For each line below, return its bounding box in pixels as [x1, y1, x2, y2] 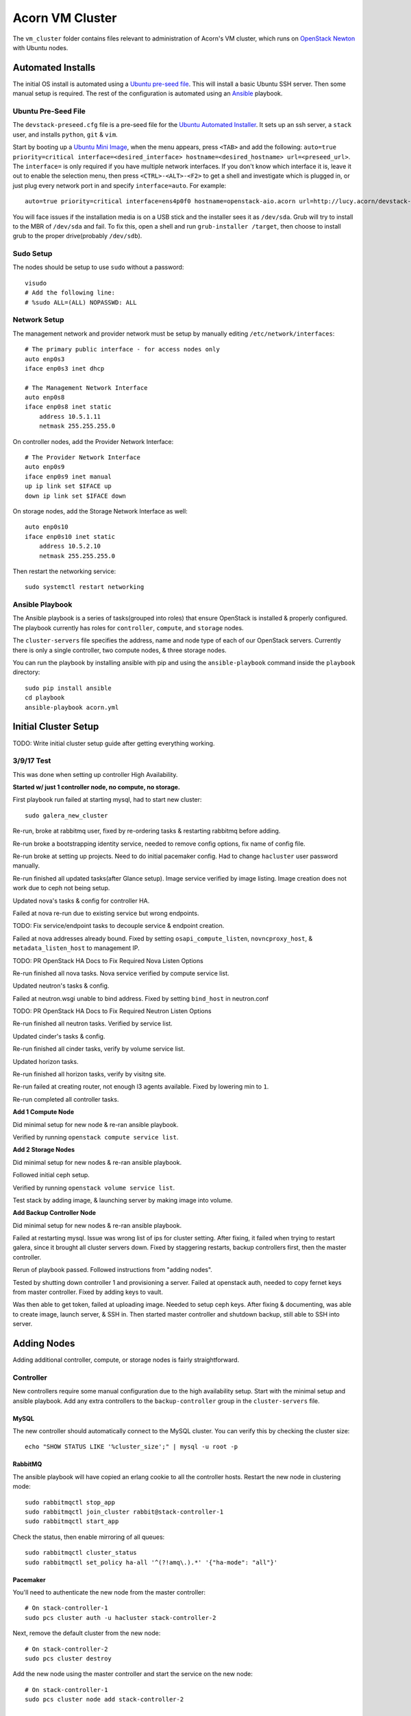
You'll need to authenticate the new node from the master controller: [12, 1588, 206, 1596]
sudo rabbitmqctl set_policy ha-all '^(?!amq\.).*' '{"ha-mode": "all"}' [25, 1558, 278, 1566]
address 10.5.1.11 [38, 413, 101, 420]
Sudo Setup [12, 249, 53, 259]
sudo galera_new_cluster [25, 811, 108, 820]
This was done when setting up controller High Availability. [12, 770, 178, 778]
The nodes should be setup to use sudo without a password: [12, 263, 184, 271]
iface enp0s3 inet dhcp [25, 364, 105, 372]
